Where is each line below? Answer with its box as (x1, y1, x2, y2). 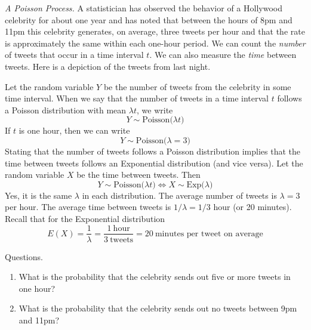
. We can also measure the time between (149, 48, 297, 61)
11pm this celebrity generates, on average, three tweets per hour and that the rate (5, 25, 305, 38)
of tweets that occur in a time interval (5, 48, 144, 61)
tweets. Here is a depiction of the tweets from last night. (5, 60, 211, 72)
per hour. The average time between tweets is (5, 201, 171, 213)
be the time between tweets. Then (76, 168, 201, 181)
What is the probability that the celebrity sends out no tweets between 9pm (19, 302, 297, 314)
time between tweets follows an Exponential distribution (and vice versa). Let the (5, 156, 303, 169)
